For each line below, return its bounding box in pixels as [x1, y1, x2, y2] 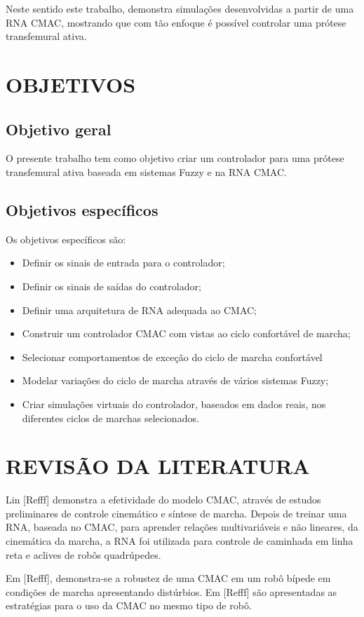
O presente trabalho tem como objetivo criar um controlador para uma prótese [6, 151, 344, 165]
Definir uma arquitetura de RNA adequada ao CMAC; [22, 302, 257, 317]
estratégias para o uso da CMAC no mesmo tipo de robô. [6, 598, 252, 613]
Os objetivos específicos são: [6, 231, 126, 246]
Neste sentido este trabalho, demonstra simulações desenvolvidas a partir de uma [6, 1, 354, 15]
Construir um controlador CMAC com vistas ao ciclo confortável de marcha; [22, 326, 351, 341]
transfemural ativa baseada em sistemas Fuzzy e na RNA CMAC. [6, 164, 287, 179]
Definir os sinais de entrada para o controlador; [22, 255, 225, 270]
